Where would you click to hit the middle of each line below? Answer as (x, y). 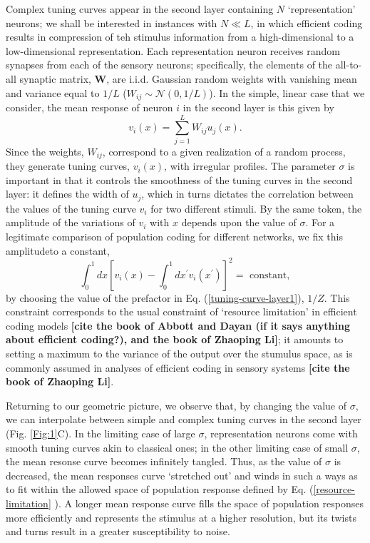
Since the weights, (45, 151)
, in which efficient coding (307, 22)
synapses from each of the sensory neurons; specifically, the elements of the (169, 65)
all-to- (349, 65)
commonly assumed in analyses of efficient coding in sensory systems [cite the (178, 367)
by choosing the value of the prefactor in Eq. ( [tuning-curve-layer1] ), (155, 297)
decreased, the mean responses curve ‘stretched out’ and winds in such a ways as (182, 475)
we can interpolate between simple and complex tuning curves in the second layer (184, 419)
